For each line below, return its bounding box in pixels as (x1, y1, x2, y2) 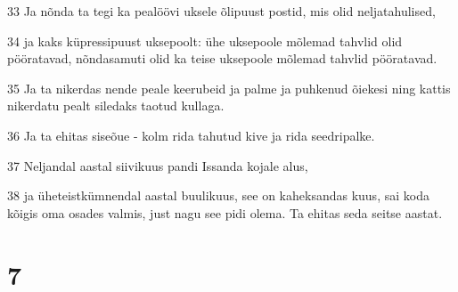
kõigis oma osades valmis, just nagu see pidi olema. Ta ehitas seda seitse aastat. (7, 203, 443, 222)
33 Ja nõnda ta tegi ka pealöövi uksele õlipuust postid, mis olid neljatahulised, (7, 2, 436, 20)
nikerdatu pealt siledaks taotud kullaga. (7, 96, 225, 115)
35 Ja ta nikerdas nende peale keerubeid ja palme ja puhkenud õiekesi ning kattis (7, 78, 451, 97)
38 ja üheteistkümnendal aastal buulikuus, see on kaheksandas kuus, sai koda (7, 186, 429, 205)
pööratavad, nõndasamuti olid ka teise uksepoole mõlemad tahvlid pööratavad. (7, 49, 438, 68)
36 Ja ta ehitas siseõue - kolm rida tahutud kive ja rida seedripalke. (7, 126, 375, 144)
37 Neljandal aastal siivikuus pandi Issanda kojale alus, (7, 156, 308, 174)
